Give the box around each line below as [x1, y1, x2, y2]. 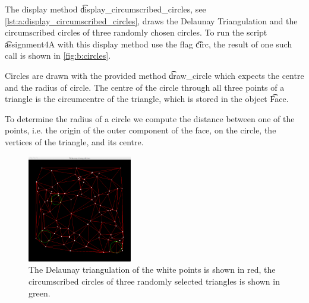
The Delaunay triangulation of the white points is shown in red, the [29, 263, 276, 276]
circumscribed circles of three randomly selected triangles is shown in [29, 275, 280, 287]
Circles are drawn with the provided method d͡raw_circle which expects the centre [5, 69, 304, 81]
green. [29, 286, 51, 299]
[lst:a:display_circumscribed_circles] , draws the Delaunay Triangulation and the [5, 14, 298, 27]
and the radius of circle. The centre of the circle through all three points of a [5, 81, 285, 93]
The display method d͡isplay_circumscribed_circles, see [5, 3, 206, 15]
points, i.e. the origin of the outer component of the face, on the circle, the [5, 124, 276, 136]
